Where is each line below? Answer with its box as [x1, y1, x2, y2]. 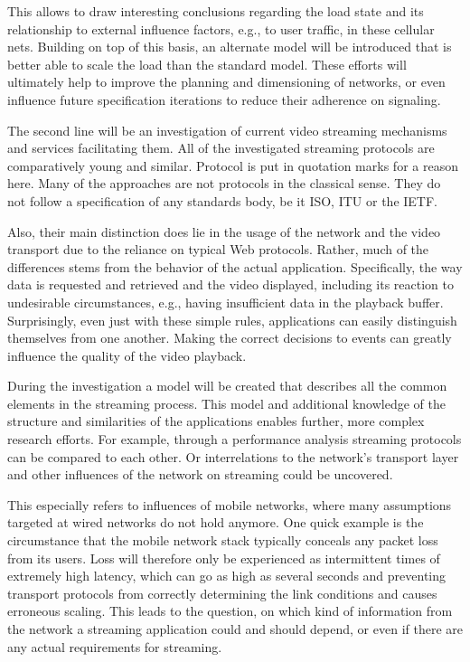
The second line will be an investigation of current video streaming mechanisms [7, 120, 447, 139]
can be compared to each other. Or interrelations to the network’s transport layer [7, 447, 459, 466]
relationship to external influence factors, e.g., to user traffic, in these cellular [7, 19, 435, 38]
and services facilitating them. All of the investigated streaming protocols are [7, 138, 435, 157]
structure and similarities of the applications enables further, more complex [7, 411, 425, 430]
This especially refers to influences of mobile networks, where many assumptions [7, 495, 452, 514]
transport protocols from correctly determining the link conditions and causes [7, 583, 437, 602]
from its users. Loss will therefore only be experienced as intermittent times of [7, 548, 440, 567]
